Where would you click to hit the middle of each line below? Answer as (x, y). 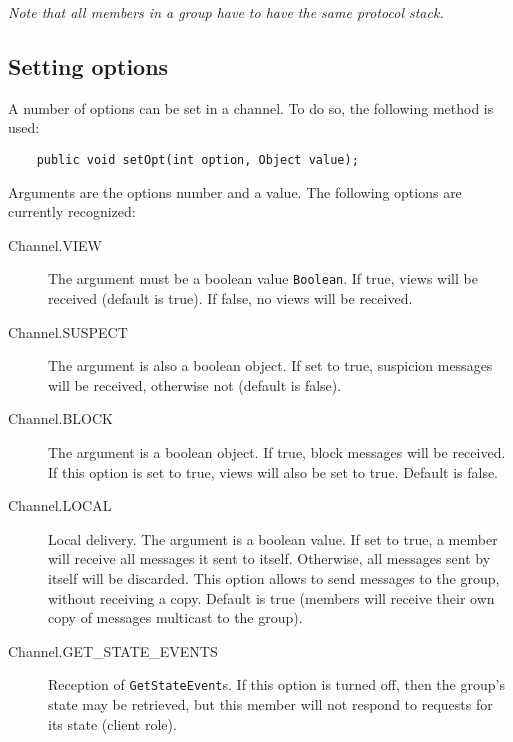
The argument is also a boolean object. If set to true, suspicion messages (270, 365)
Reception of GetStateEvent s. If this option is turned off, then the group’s (276, 684)
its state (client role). (112, 723)
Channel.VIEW (55, 244)
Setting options (88, 65)
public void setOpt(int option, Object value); (197, 159)
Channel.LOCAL (60, 505)
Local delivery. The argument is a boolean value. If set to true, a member (273, 538)
